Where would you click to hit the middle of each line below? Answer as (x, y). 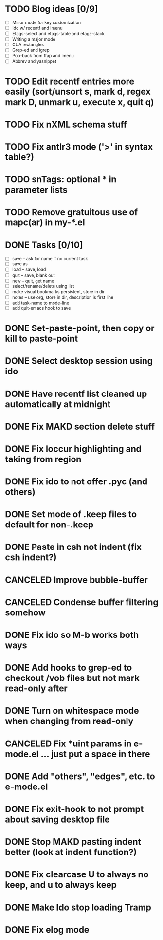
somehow (26, 612)
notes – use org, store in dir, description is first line (63, 297)
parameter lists (36, 190)
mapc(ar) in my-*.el (45, 223)
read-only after (36, 689)
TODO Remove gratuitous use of (72, 212)
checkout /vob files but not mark (72, 678)
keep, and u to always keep (61, 885)
